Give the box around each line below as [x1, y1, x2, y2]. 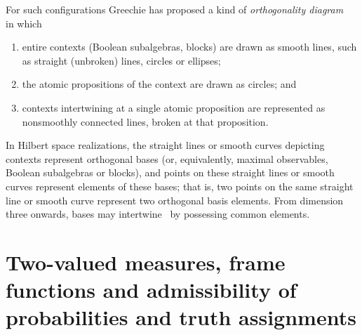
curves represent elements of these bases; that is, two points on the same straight [6, 178, 354, 193]
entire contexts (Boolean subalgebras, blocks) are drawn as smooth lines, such [22, 39, 357, 54]
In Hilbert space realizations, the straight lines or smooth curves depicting [6, 138, 325, 152]
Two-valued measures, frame [6, 247, 286, 276]
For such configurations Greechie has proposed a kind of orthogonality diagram [6, 2, 344, 16]
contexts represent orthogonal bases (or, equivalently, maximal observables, [6, 151, 328, 166]
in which [6, 15, 42, 30]
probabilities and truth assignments [6, 303, 356, 331]
